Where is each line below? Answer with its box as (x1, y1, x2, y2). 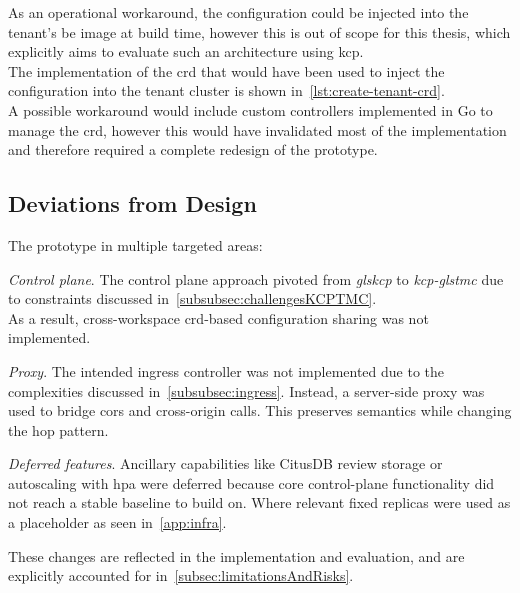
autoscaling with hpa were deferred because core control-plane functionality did (8, 472, 495, 493)
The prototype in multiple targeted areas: (8, 234, 263, 255)
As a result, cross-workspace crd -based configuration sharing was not (8, 307, 429, 328)
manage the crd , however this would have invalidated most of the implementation (8, 119, 507, 140)
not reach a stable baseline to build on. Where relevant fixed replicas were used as (8, 492, 511, 513)
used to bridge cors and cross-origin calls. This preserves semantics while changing (8, 400, 512, 421)
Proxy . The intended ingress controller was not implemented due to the (8, 360, 445, 381)
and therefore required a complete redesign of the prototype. (8, 139, 378, 160)
